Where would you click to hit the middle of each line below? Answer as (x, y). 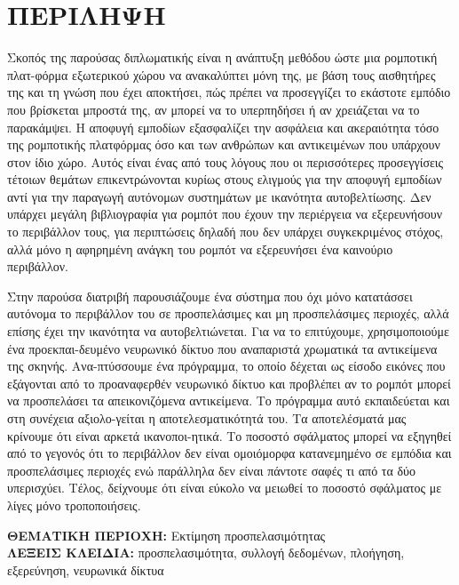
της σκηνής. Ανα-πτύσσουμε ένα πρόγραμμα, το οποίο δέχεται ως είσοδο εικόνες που (226, 366)
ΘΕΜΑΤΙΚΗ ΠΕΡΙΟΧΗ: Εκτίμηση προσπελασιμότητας (166, 535)
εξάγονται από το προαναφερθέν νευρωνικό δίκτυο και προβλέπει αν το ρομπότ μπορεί (229, 383)
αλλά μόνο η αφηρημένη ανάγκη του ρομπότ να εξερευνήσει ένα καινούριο (200, 248)
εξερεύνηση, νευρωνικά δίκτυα (86, 569)
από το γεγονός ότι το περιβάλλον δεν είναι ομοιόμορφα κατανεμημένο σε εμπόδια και (229, 453)
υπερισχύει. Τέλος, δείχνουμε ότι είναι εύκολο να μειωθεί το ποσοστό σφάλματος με (225, 488)
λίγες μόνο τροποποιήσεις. (74, 505)
